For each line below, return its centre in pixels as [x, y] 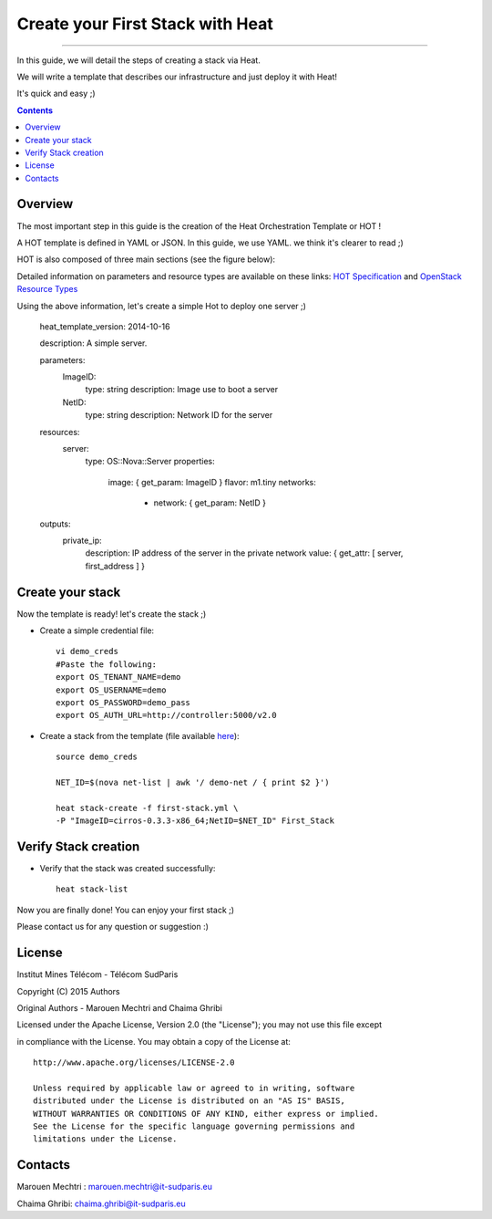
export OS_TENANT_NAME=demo [118, 677]
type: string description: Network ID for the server [179, 415]
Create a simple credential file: [97, 630]
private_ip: [82, 540]
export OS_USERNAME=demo [111, 690]
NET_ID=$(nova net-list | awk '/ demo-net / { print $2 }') [193, 782]
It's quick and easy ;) [56, 94]
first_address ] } [115, 566]
